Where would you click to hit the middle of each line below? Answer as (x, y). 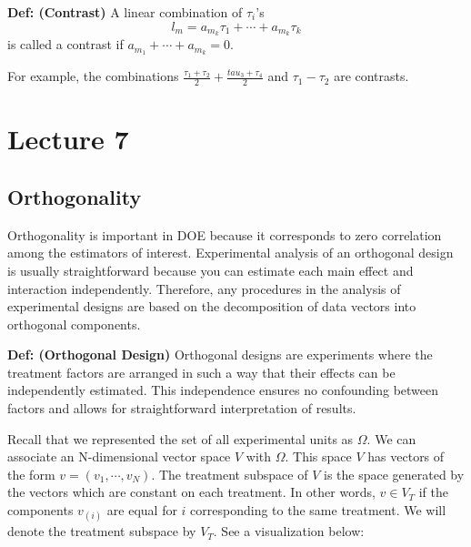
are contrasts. (371, 76)
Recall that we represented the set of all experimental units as (180, 438)
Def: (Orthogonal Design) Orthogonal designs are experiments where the (220, 355)
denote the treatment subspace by (102, 531)
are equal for (142, 510)
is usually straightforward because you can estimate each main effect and (210, 270)
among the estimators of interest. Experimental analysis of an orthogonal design (230, 253)
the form (31, 474)
